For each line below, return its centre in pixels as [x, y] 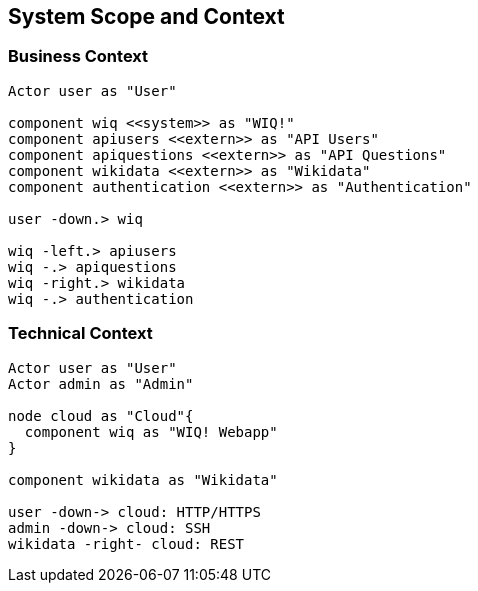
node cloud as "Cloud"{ [101, 415]
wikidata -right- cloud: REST [126, 543]
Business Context [78, 56]
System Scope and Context [146, 16]
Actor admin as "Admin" [101, 383]
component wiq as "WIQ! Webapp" [151, 431]
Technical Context [80, 333]
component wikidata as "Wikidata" [143, 479]
